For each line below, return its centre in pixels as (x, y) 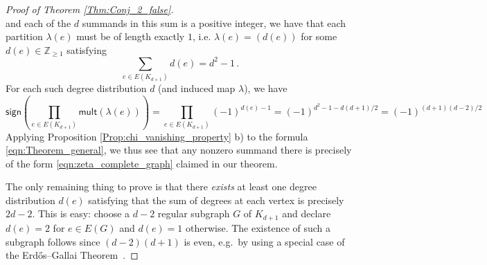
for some (319, 36)
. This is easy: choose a (81, 213)
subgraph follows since (53, 241)
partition (24, 36)
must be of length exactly (131, 36)
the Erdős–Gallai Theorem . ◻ (72, 255)
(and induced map (197, 88)
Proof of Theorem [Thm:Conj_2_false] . (90, 9)
